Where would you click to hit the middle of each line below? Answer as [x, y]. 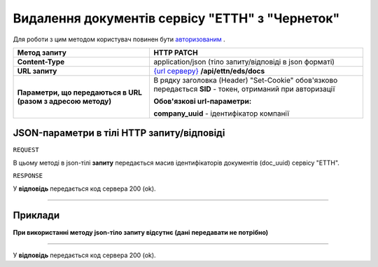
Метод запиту [42, 53]
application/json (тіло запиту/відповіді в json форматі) [244, 62]
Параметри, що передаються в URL [80, 93]
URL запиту [37, 71]
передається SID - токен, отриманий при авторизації [244, 89]
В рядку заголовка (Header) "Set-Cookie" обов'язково [246, 80]
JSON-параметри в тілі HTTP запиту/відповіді [119, 133]
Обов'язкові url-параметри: [203, 101]
